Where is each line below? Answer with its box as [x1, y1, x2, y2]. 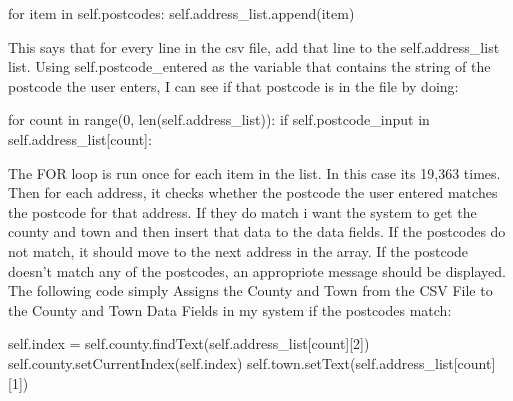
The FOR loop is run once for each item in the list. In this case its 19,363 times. [8, 162, 501, 183]
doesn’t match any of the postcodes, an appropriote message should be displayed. [8, 260, 507, 281]
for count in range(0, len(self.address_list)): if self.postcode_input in [8, 109, 430, 130]
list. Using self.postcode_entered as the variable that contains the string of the [8, 56, 491, 77]
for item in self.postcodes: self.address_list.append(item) [8, 3, 355, 23]
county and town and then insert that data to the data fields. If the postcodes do [8, 221, 506, 242]
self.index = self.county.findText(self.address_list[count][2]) [8, 333, 370, 354]
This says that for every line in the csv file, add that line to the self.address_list [8, 36, 500, 57]
